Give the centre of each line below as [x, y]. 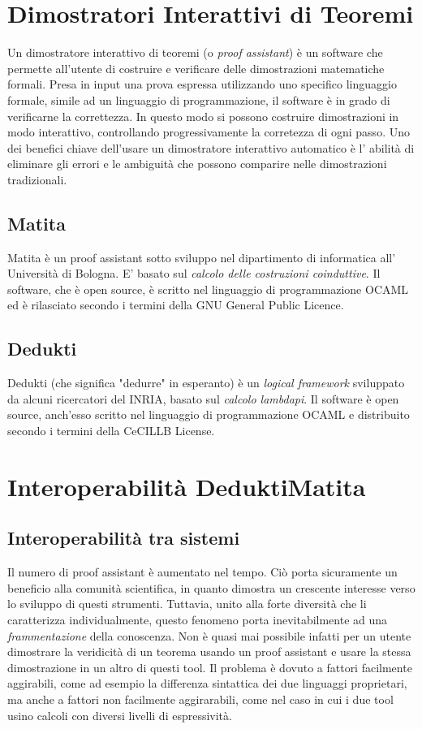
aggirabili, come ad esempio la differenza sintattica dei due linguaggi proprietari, [207, 683]
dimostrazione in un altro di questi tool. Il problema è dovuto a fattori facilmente [210, 667]
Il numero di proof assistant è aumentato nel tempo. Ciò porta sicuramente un [202, 572]
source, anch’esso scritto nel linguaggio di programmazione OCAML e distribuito [209, 414]
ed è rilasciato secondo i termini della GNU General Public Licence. [176, 305]
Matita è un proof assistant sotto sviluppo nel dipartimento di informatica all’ [202, 257]
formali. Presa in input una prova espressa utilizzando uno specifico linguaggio [202, 84]
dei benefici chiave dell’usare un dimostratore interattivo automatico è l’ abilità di [211, 147]
